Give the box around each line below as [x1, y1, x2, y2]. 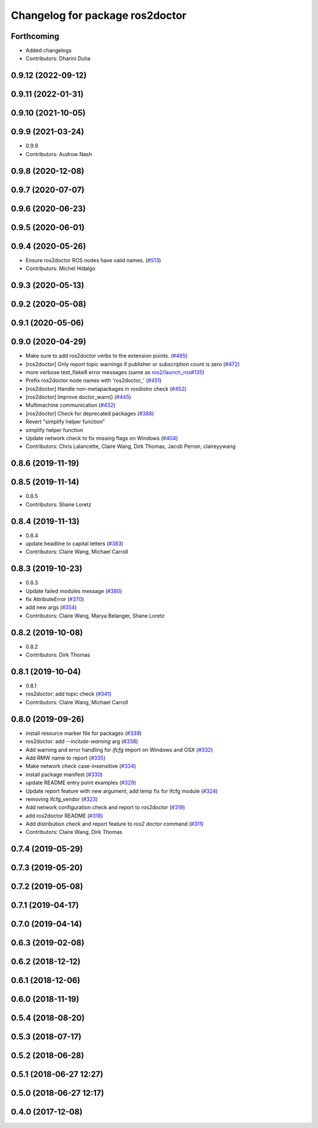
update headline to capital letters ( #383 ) [25, 540, 124, 547]
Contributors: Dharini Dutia [25, 55, 91, 62]
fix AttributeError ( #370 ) [25, 596, 84, 603]
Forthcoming [11, 31, 59, 41]
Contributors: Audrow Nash [25, 150, 92, 157]
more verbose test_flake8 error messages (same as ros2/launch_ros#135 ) [25, 368, 205, 375]
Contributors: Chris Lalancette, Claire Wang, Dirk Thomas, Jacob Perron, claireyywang [25, 443, 236, 450]
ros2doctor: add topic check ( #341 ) [25, 690, 112, 698]
